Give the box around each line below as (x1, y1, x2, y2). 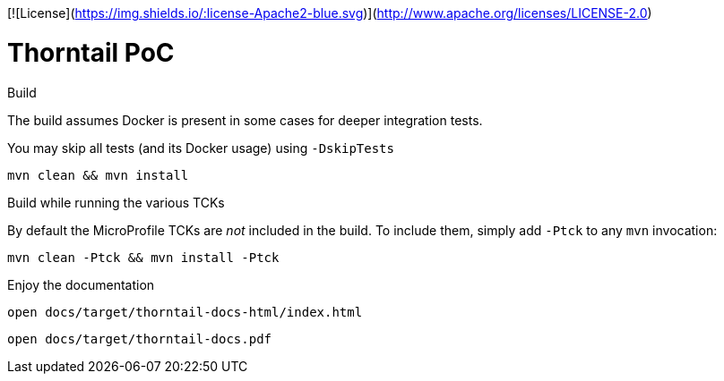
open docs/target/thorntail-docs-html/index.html (7, 304, 363, 319)
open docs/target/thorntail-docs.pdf (7, 331, 272, 346)
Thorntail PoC (7, 37, 175, 68)
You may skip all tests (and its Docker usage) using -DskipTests (7, 140, 394, 156)
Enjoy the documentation (7, 276, 155, 292)
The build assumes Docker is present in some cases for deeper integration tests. (7, 112, 483, 128)
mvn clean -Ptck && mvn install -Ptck (7, 250, 280, 265)
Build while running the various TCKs (7, 194, 225, 210)
